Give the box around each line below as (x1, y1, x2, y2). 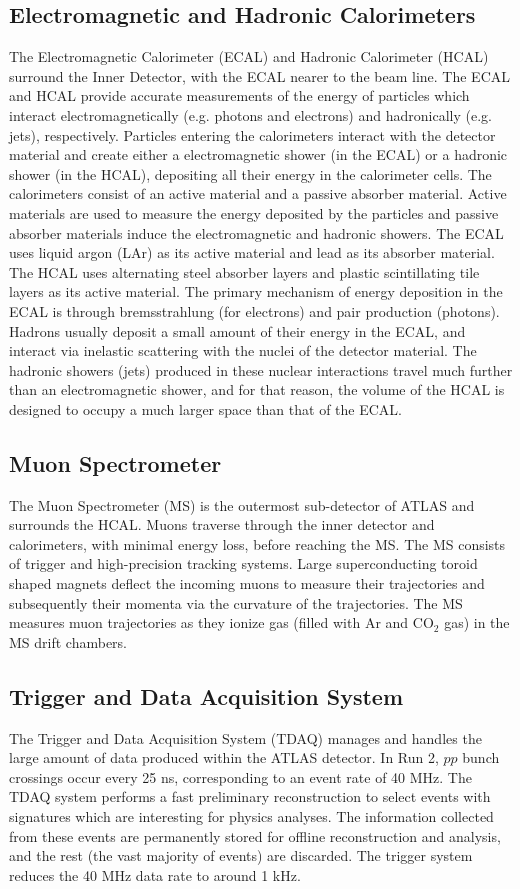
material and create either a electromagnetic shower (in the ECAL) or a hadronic (9, 144, 508, 165)
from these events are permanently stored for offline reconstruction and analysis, (9, 825, 501, 846)
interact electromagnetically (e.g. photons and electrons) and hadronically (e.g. (9, 104, 492, 125)
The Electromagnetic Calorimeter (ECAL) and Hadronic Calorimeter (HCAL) (9, 46, 489, 67)
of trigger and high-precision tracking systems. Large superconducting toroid (9, 553, 478, 574)
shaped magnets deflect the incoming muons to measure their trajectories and (9, 573, 485, 594)
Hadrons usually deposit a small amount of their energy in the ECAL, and (9, 320, 466, 341)
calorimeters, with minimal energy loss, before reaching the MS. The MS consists (9, 533, 506, 554)
